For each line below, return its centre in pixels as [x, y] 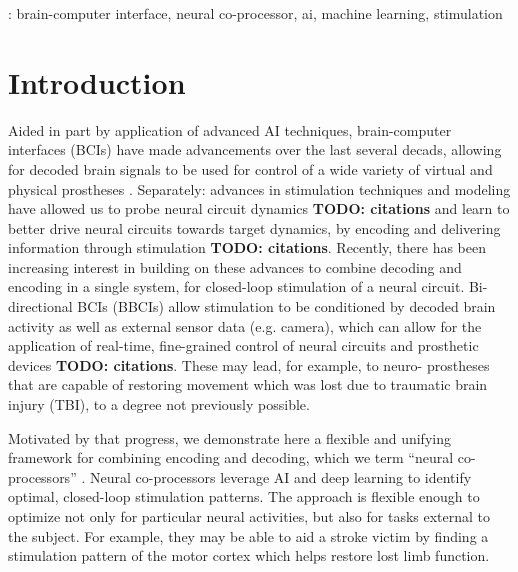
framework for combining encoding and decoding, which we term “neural [231, 457]
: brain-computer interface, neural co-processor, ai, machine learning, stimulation [255, 13]
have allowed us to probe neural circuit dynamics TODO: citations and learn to [259, 208]
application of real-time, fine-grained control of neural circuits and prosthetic [243, 345]
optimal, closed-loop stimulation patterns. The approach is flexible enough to [244, 496]
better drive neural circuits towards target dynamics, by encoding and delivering [254, 227]
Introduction [97, 81]
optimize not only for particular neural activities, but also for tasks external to [249, 516]
